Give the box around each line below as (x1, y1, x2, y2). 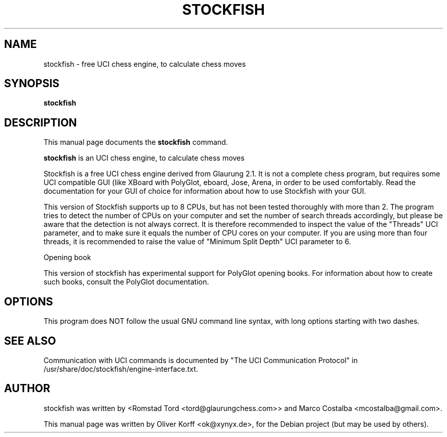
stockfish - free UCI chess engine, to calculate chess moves (43, 59, 246, 68)
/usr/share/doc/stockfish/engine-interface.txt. (43, 364, 198, 373)
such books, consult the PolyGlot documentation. (43, 277, 209, 287)
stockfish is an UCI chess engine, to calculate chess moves (43, 153, 245, 163)
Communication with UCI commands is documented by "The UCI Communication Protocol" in (43, 355, 358, 365)
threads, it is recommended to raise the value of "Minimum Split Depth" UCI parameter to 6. (43, 237, 351, 246)
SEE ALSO (4, 334, 56, 347)
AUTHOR (4, 382, 51, 395)
